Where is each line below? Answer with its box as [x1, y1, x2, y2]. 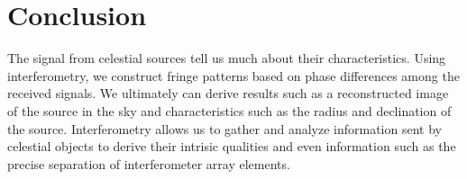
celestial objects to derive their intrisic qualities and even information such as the [7, 137, 456, 156]
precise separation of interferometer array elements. [7, 154, 290, 173]
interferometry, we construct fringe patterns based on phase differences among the [7, 66, 460, 85]
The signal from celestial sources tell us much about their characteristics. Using [7, 49, 446, 67]
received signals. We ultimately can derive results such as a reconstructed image [7, 84, 449, 103]
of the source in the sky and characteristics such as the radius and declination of [7, 101, 452, 120]
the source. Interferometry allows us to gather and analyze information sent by [7, 119, 442, 138]
